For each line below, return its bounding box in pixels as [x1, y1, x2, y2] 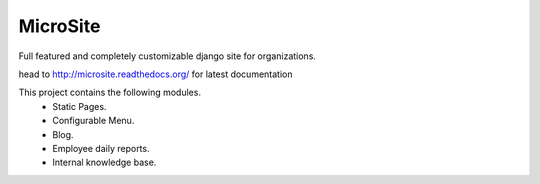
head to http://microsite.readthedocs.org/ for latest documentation [18, 68, 293, 80]
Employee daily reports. [52, 142, 150, 154]
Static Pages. [52, 100, 107, 112]
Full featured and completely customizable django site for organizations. [18, 50, 317, 62]
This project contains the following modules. [18, 86, 202, 99]
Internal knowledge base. [52, 156, 157, 169]
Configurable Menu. [52, 115, 135, 127]
